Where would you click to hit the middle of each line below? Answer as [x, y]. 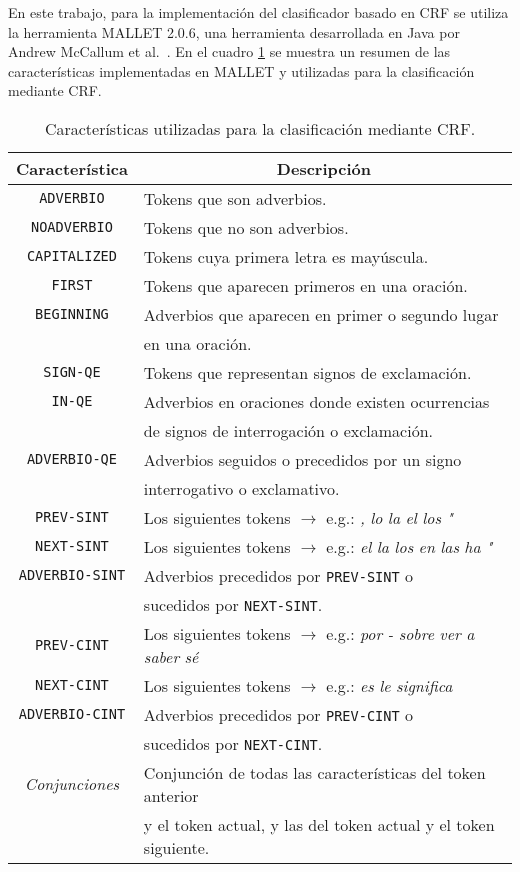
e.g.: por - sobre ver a [400, 633]
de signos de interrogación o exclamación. [288, 430]
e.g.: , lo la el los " [389, 517]
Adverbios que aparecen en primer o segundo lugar [321, 314]
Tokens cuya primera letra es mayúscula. [286, 256]
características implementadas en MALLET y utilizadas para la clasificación [241, 70]
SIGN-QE [72, 372]
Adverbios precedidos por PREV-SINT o [278, 575]
